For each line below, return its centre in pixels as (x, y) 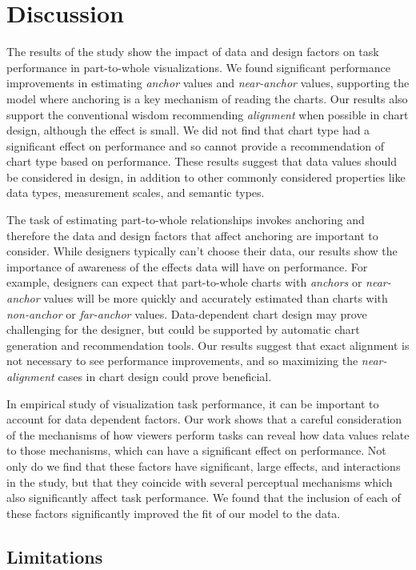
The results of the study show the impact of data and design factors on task (193, 52)
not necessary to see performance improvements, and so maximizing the (182, 361)
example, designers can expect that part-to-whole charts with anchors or (184, 282)
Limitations (55, 556)
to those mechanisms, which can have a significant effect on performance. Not (196, 450)
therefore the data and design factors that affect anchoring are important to (192, 235)
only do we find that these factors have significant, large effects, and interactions (204, 466)
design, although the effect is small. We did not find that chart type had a (188, 130)
